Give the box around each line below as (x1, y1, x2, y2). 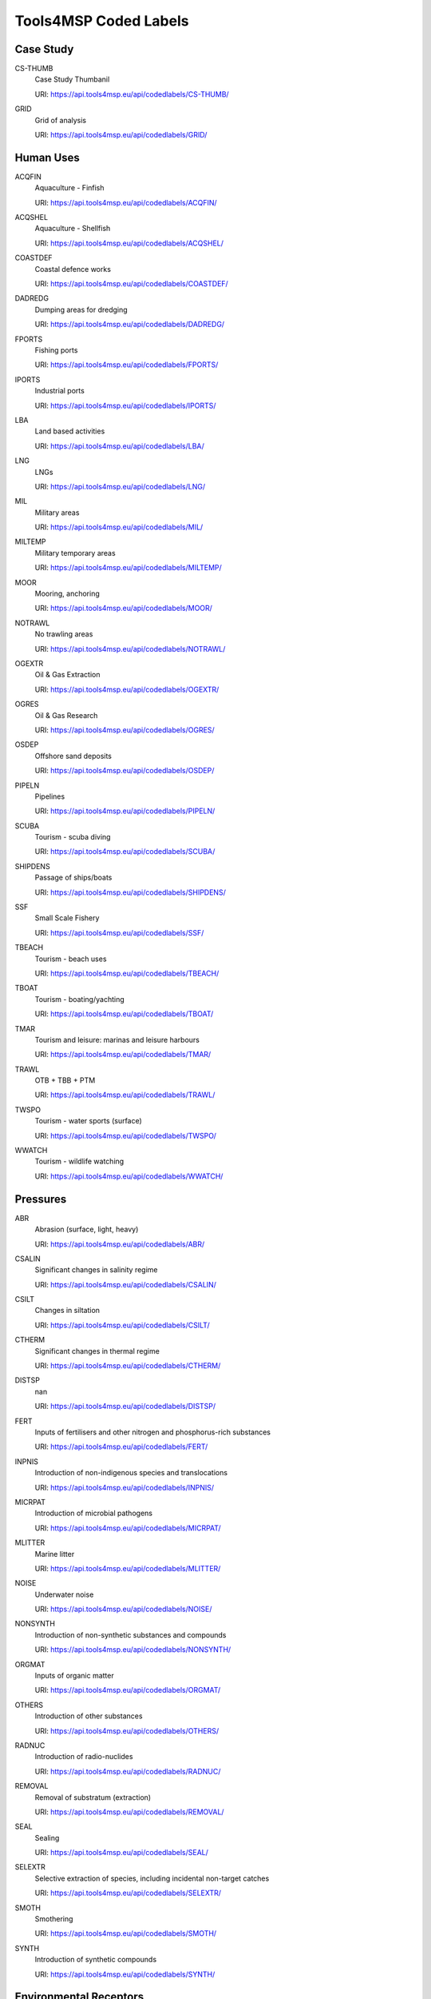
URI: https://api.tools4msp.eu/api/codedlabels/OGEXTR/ (34, 684, 219, 694)
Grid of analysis (34, 115, 87, 125)
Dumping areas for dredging (34, 305, 128, 314)
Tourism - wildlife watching (34, 1156, 125, 1167)
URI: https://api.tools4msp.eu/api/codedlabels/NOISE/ (34, 1604, 212, 1614)
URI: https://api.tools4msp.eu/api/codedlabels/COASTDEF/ (34, 279, 229, 289)
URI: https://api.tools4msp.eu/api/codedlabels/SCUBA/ (34, 847, 215, 856)
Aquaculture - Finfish (34, 183, 105, 193)
